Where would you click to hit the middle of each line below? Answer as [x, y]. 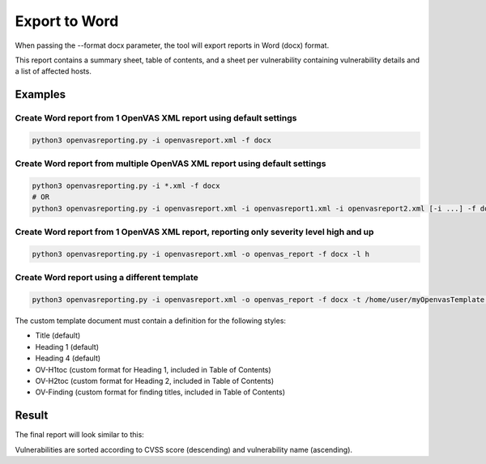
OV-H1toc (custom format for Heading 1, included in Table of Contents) [153, 369]
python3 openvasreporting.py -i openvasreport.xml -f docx [151, 140]
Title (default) [58, 335]
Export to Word [67, 21]
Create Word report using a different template [107, 278]
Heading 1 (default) [67, 347]
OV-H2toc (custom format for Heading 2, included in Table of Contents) [155, 381]
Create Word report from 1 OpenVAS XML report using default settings [156, 118]
